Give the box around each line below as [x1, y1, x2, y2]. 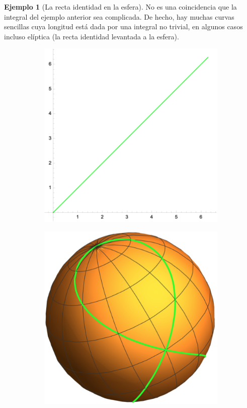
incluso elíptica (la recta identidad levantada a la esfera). [4, 31, 179, 41]
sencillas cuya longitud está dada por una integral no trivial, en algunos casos [4, 21, 243, 32]
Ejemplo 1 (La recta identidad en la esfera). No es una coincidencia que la [4, 2, 237, 12]
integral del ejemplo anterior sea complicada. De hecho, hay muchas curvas [4, 11, 234, 22]
